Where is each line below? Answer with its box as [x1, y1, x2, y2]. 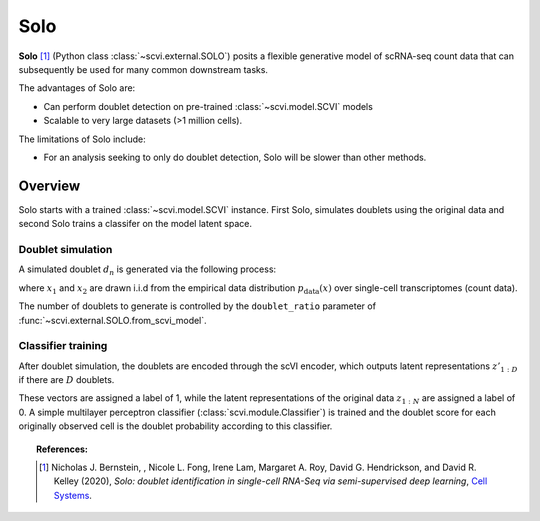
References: [36, 443, 89, 455]
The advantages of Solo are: [18, 82, 136, 94]
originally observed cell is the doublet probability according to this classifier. [18, 420, 333, 432]
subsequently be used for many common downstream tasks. [18, 63, 269, 75]
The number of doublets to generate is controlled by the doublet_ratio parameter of [18, 300, 377, 312]
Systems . [53, 489, 92, 501]
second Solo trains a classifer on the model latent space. [18, 218, 252, 230]
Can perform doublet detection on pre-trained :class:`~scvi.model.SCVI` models [43, 100, 374, 112]
